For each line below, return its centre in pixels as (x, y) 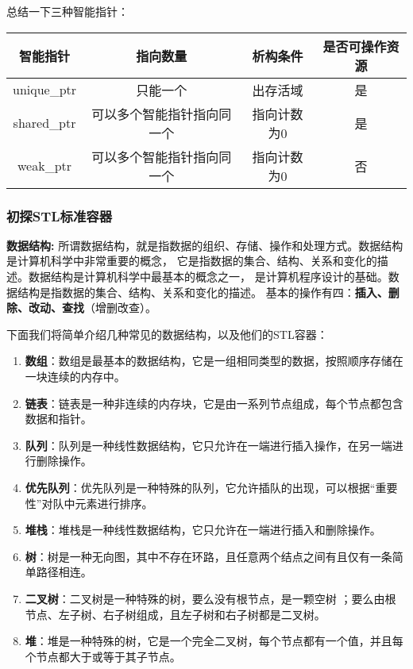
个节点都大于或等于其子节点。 (103, 656)
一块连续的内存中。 (75, 376)
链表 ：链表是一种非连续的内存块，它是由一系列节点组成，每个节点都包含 (214, 403)
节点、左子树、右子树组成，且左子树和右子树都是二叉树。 (175, 614)
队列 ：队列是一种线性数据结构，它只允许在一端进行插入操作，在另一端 (208, 445)
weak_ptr (45, 166)
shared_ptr (44, 123)
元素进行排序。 (114, 503)
